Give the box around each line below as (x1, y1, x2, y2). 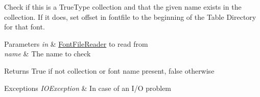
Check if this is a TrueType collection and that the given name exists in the (4, 2, 242, 12)
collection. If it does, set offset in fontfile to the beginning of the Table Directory (4, 11, 256, 22)
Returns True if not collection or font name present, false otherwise (4, 65, 215, 76)
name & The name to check (4, 48, 91, 59)
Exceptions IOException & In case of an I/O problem (4, 82, 172, 93)
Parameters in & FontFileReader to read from (4, 38, 148, 49)
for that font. (4, 21, 45, 32)
